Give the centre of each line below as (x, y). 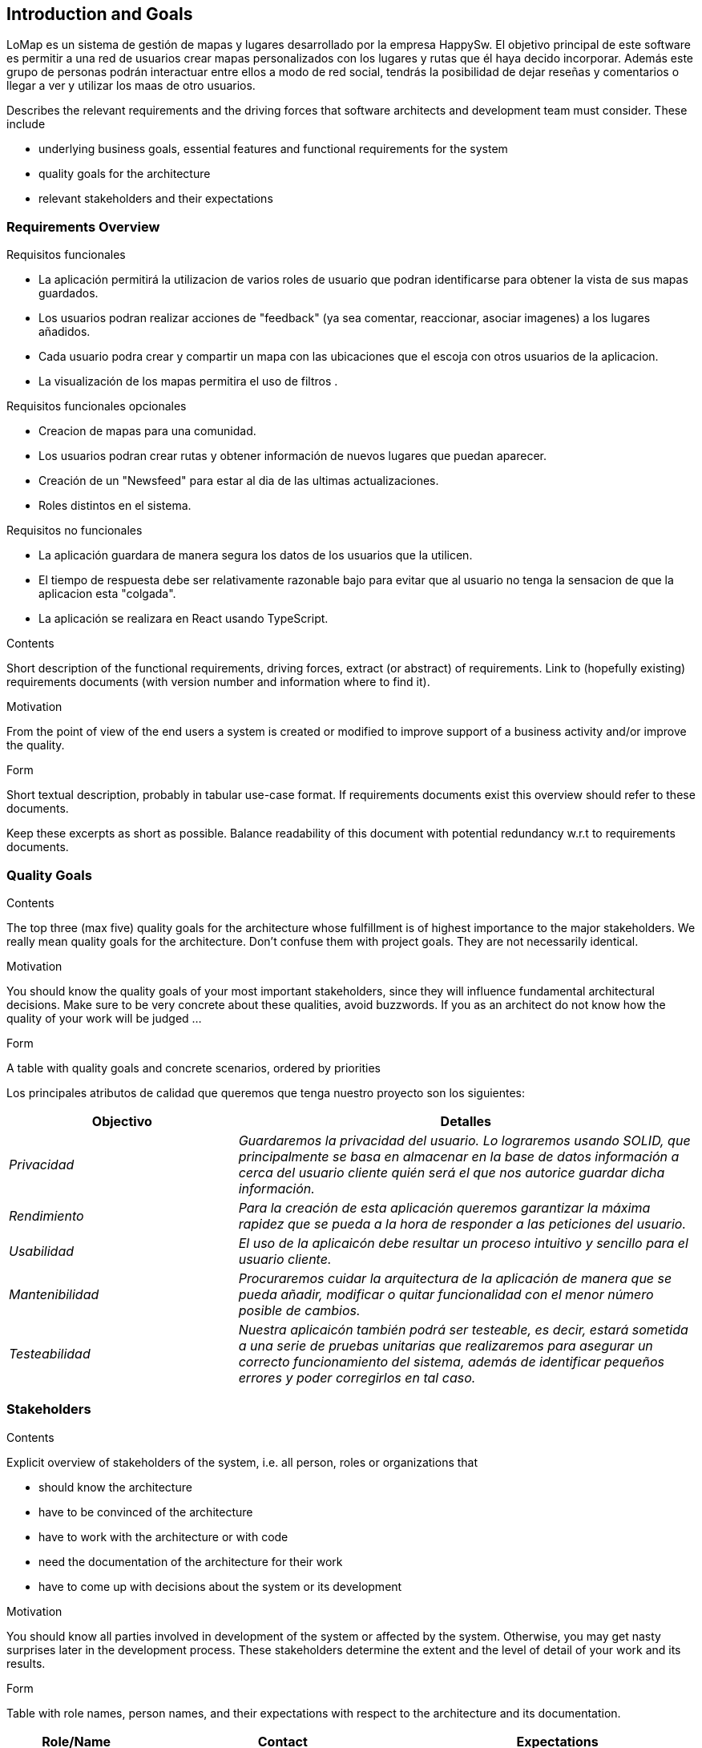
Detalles (466, 1121)
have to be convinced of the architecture (146, 1512)
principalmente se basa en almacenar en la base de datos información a (459, 1156)
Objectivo (122, 1121)
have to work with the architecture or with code (163, 1536)
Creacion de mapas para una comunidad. (147, 431)
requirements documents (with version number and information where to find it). (218, 682)
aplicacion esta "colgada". (107, 594)
